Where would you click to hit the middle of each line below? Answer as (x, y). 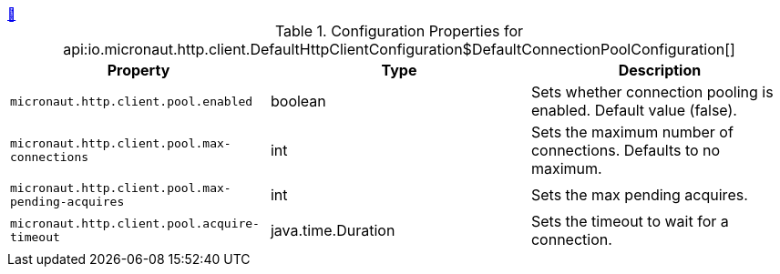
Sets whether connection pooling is (652, 92)
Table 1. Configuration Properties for (399, 31)
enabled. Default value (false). (634, 110)
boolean (298, 101)
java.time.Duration (333, 230)
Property (139, 70)
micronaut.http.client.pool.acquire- (135, 223)
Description (660, 70)
